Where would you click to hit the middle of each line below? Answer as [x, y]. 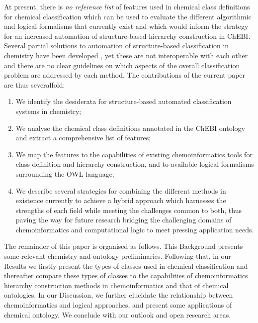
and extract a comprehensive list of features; [83, 138]
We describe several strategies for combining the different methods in [121, 190]
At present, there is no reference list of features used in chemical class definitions [127, 6]
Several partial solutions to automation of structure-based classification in [117, 46]
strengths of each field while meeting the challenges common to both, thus [129, 210]
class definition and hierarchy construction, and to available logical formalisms [135, 164]
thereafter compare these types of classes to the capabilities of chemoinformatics [126, 275]
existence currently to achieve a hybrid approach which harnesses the [121, 200]
